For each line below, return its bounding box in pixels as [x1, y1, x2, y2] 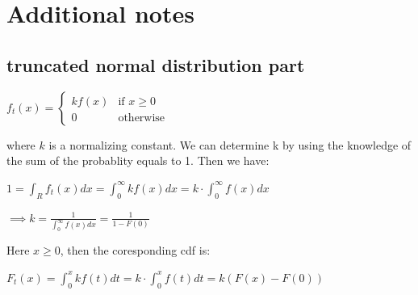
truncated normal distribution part [6, 52, 305, 77]
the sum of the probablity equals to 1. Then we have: [6, 152, 270, 169]
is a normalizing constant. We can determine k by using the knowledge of [48, 136, 412, 153]
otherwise [118, 112, 165, 124]
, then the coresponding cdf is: [60, 242, 211, 259]
